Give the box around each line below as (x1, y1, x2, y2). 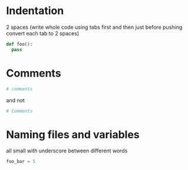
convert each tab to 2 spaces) (6, 29, 80, 36)
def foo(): (6, 41, 33, 47)
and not (6, 96, 25, 104)
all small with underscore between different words (6, 147, 128, 154)
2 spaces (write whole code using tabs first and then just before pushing (6, 24, 183, 31)
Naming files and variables (6, 128, 140, 141)
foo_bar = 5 (6, 159, 35, 165)
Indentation (6, 4, 64, 18)
